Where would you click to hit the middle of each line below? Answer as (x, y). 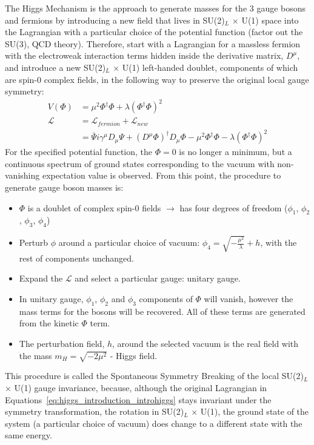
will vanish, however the (249, 298)
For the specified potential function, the (79, 152)
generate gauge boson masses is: (64, 187)
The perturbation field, (62, 343)
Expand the (41, 278)
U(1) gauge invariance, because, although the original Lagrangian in (141, 387)
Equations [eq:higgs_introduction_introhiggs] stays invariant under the (138, 399)
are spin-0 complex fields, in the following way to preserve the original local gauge (157, 79)
